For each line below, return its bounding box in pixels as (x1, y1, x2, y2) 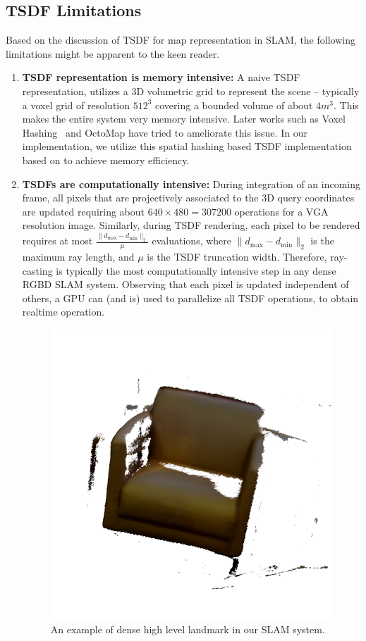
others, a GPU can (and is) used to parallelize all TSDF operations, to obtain (22, 290, 359, 305)
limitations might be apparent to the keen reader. (6, 46, 220, 61)
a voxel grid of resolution (22, 97, 130, 112)
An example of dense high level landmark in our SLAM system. (50, 622, 325, 637)
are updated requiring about (22, 204, 145, 218)
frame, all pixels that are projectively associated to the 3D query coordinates (22, 190, 355, 205)
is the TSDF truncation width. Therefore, (147, 249, 327, 264)
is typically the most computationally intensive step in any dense (56, 263, 336, 278)
